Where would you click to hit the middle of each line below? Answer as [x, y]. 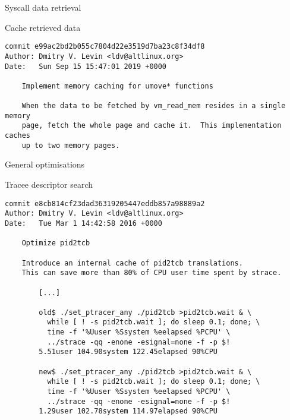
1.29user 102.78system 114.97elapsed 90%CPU [128, 411]
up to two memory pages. [71, 145]
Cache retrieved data [43, 27]
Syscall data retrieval [43, 7]
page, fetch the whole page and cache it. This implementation [152, 126]
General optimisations [45, 164]
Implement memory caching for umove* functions [117, 86]
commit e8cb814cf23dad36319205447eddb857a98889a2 [105, 203]
